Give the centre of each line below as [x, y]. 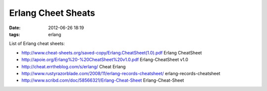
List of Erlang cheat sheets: [37, 44]
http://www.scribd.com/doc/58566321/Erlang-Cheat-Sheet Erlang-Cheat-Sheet [103, 80]
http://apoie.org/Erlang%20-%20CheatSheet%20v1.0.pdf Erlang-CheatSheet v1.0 [105, 60]
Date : [15, 28]
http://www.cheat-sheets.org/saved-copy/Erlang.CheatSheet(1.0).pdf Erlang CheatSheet [112, 52]
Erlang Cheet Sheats [52, 13]
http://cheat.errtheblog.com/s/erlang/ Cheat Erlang [74, 66]
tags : [15, 34]
